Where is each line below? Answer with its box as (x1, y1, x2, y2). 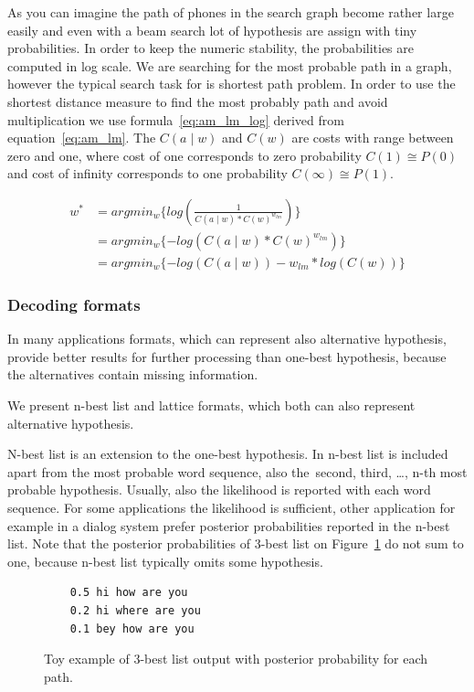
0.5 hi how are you (69, 586, 188, 600)
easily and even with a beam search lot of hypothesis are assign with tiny (7, 20, 417, 39)
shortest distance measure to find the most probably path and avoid (7, 91, 388, 111)
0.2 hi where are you (69, 603, 201, 617)
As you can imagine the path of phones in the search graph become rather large (7, 3, 454, 21)
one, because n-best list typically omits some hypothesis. (7, 551, 323, 570)
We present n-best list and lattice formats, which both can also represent (7, 396, 416, 415)
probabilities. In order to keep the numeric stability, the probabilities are (7, 38, 415, 58)
